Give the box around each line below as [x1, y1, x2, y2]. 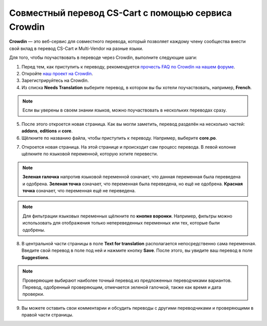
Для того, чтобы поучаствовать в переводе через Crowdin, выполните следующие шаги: [9, 54, 197, 60]
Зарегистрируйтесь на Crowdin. [21, 77, 89, 84]
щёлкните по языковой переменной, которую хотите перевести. [21, 151, 158, 157]
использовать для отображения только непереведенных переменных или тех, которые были [22, 220, 220, 226]
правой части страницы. [21, 312, 74, 318]
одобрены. [22, 227, 45, 233]
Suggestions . [21, 254, 49, 260]
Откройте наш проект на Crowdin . [21, 70, 93, 76]
